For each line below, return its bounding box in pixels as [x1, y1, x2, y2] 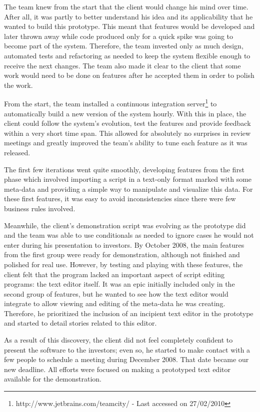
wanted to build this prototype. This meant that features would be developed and [4, 21, 255, 31]
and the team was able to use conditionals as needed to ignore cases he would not [4, 230, 254, 240]
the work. [4, 79, 33, 90]
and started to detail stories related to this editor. [4, 318, 157, 328]
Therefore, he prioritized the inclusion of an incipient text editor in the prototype [4, 308, 253, 318]
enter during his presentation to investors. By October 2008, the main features [4, 239, 244, 250]
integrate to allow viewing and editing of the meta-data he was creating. [4, 298, 225, 309]
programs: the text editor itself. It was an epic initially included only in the [4, 279, 235, 289]
